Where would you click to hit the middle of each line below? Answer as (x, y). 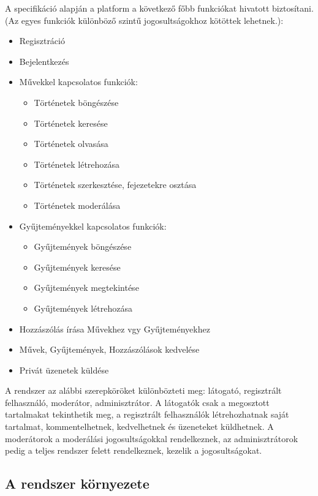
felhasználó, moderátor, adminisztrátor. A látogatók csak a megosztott (137, 402)
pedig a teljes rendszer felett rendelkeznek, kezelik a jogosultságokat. (134, 450)
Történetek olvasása (71, 144)
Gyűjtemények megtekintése (86, 287)
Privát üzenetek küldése (64, 370)
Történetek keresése (71, 123)
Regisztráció (42, 41)
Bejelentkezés (44, 61)
